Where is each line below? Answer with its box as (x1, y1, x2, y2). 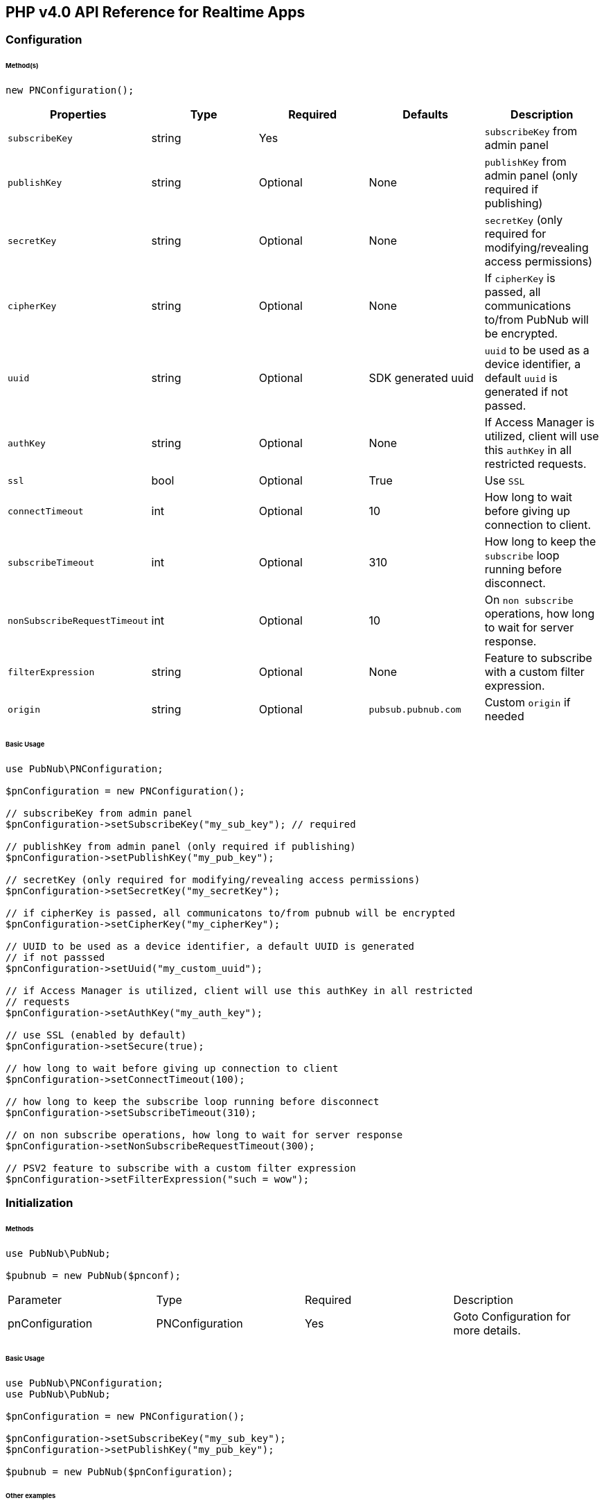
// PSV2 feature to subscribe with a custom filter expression (6, 1162, 356, 1174)
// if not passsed (6, 951, 105, 963)
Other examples (6, 1492, 56, 1500)
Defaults (402, 107, 448, 122)
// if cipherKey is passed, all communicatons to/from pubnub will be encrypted (6, 907, 456, 919)
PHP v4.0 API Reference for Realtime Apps (6, 3, 305, 21)
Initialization (6, 1196, 73, 1210)
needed (484, 709, 524, 724)
